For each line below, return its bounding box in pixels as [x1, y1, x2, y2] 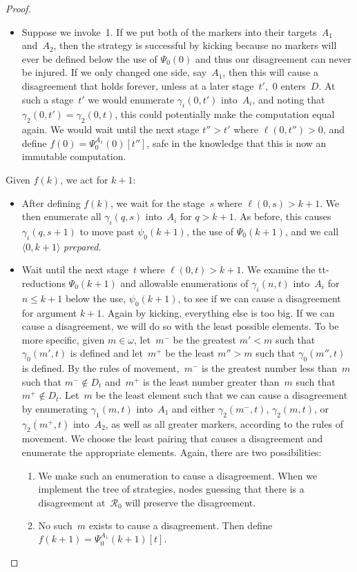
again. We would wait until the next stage [21, 122, 200, 137]
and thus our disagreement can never [195, 51, 351, 66]
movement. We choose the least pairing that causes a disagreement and [21, 431, 323, 446]
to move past [79, 224, 135, 238]
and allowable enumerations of [120, 275, 249, 290]
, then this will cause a [222, 65, 318, 79]
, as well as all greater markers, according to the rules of [105, 416, 344, 431]
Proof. [6, 1, 31, 15]
